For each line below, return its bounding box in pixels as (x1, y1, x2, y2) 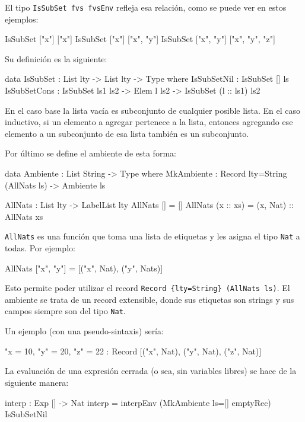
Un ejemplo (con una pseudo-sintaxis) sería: (5, 325, 164, 337)
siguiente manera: (5, 376, 69, 388)
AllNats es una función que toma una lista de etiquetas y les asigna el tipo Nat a (5, 230, 300, 242)
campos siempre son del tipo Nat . (5, 305, 126, 317)
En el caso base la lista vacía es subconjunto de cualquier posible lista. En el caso (5, 104, 301, 116)
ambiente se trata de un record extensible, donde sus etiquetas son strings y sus (5, 293, 294, 305)
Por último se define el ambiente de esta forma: (5, 147, 176, 159)
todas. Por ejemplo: (5, 242, 75, 254)
